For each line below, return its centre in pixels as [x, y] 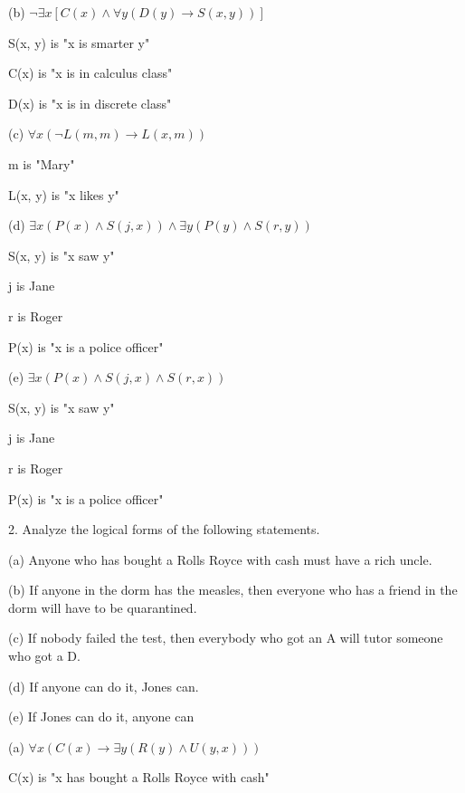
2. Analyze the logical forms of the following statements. [164, 529]
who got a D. [44, 656]
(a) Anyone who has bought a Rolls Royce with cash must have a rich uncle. [220, 559]
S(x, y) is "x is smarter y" [79, 42]
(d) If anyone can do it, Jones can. [104, 686]
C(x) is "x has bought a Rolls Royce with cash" [139, 777]
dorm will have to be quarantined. [103, 607]
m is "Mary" [42, 163]
